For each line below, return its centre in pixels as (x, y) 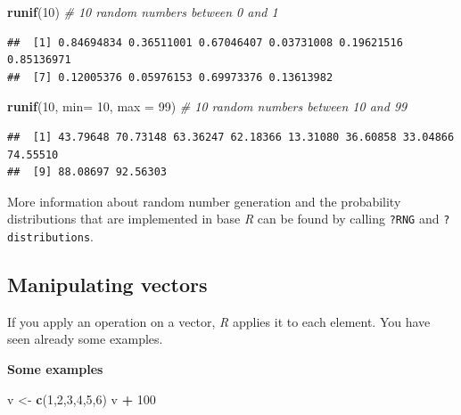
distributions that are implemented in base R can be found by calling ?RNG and (223, 219)
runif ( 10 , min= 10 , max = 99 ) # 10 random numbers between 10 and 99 (207, 106)
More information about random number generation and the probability (204, 201)
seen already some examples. (85, 339)
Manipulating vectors (107, 285)
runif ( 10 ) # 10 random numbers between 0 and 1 (143, 12)
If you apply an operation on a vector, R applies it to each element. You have (219, 321)
